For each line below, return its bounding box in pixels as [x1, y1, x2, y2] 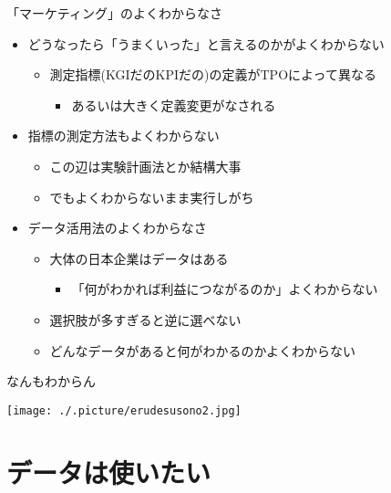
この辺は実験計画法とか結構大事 [49, 156, 242, 175]
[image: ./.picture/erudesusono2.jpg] [6, 404, 242, 417]
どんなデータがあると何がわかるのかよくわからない [49, 341, 355, 360]
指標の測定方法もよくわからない [27, 126, 220, 145]
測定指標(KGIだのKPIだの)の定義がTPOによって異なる [49, 65, 376, 84]
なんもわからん [6, 372, 96, 391]
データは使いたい [6, 453, 211, 490]
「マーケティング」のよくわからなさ [6, 4, 222, 22]
